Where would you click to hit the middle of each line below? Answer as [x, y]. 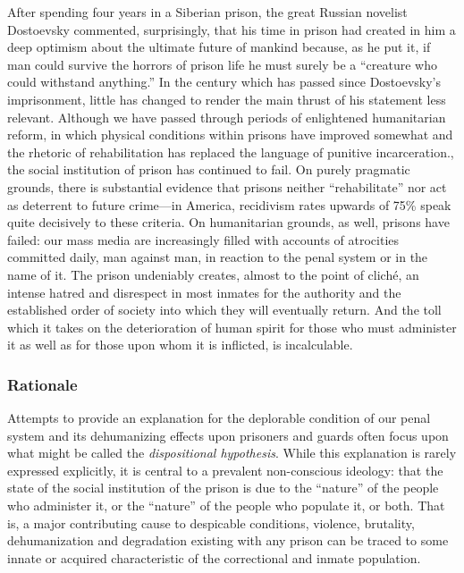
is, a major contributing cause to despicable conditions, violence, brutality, [211, 522]
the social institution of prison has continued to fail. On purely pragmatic [209, 169]
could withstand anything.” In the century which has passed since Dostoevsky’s [224, 82]
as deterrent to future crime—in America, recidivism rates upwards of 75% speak [229, 204]
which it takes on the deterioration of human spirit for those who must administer [232, 327]
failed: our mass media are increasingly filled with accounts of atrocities [203, 239]
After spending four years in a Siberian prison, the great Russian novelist [207, 12]
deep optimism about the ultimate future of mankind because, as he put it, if [219, 47]
